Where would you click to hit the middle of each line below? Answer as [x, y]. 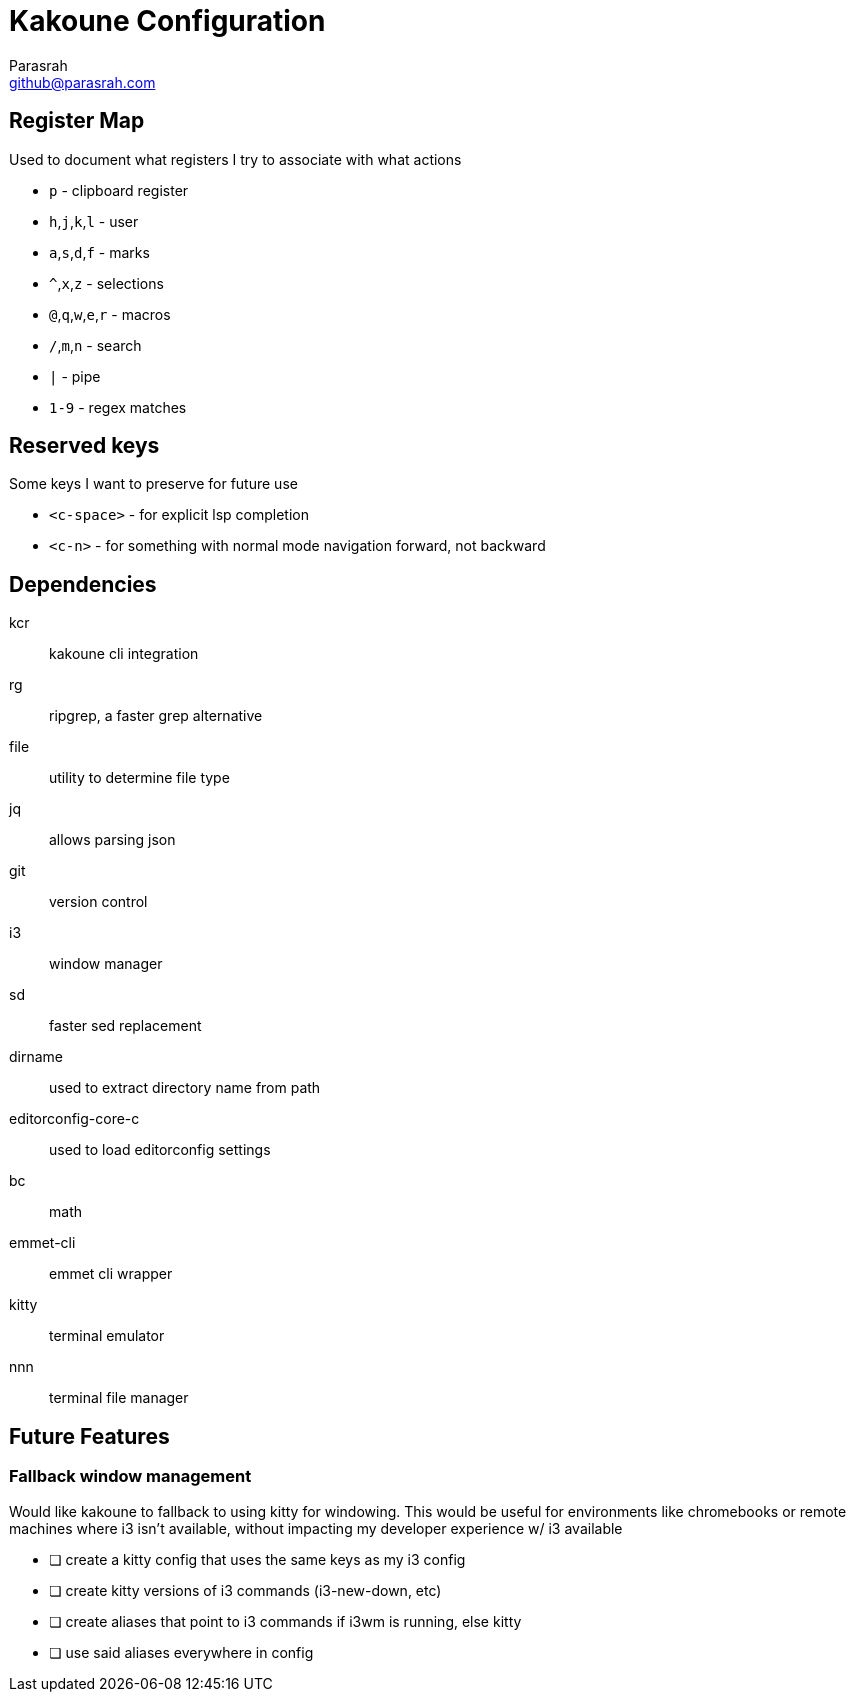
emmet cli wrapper [111, 1274]
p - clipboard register [119, 190]
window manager [106, 964]
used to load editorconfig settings [160, 1150]
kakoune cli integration [124, 654]
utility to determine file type [139, 778]
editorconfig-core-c [74, 1119]
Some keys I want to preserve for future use [153, 484]
